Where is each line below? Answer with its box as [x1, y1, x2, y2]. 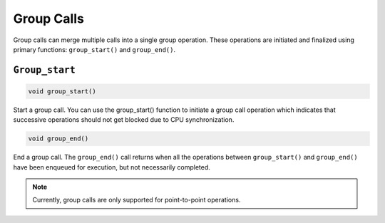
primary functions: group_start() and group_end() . [13, 45, 176, 53]
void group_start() [28, 87, 96, 95]
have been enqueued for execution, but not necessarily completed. [13, 162, 210, 171]
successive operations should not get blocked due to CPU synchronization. [13, 115, 235, 124]
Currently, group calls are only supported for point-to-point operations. [32, 196, 241, 204]
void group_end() [28, 135, 89, 142]
